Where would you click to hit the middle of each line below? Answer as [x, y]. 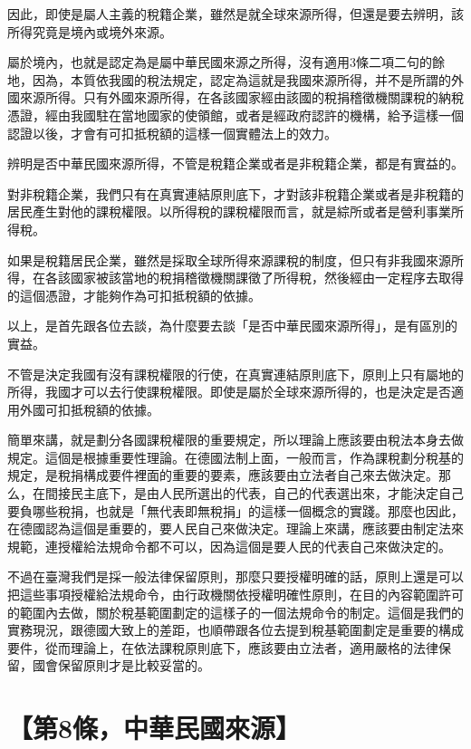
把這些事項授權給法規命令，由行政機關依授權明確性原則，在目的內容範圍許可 [235, 595]
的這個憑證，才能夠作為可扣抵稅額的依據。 [134, 295]
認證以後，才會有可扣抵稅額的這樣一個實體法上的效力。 [172, 133]
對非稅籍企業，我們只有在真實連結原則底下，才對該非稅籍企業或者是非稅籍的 [235, 193]
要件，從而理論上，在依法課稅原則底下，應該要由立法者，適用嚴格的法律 [223, 647]
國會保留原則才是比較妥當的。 [121, 665]
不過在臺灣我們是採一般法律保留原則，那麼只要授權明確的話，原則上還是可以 [235, 576]
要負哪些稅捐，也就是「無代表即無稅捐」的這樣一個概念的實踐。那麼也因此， [235, 510]
